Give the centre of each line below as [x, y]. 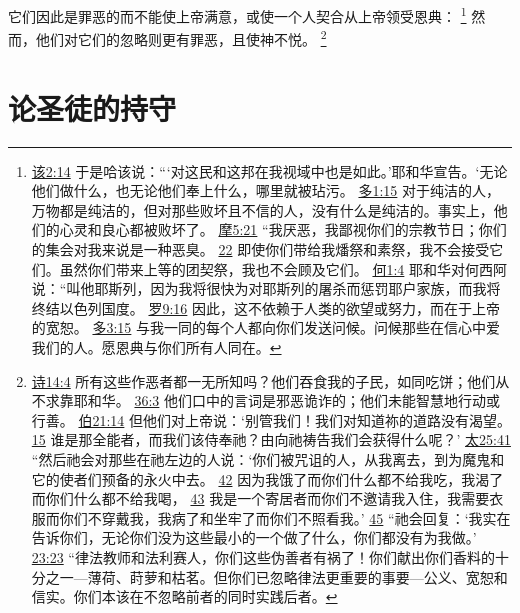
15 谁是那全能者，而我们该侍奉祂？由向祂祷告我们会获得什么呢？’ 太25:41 [271, 439]
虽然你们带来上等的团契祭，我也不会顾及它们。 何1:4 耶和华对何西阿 [283, 268]
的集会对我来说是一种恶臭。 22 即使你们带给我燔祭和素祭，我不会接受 [260, 249]
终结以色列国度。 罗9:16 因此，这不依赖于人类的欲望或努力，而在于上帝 [266, 307]
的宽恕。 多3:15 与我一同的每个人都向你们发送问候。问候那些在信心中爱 [266, 327]
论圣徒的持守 [92, 107]
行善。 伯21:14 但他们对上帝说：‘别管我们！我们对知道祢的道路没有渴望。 [271, 419]
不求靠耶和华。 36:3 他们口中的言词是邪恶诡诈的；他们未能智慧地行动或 [266, 400]
